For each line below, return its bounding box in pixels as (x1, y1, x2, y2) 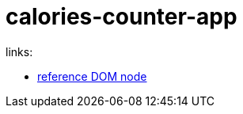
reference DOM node (37, 69, 147, 83)
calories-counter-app (6, 3, 237, 30)
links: (6, 44, 33, 59)
